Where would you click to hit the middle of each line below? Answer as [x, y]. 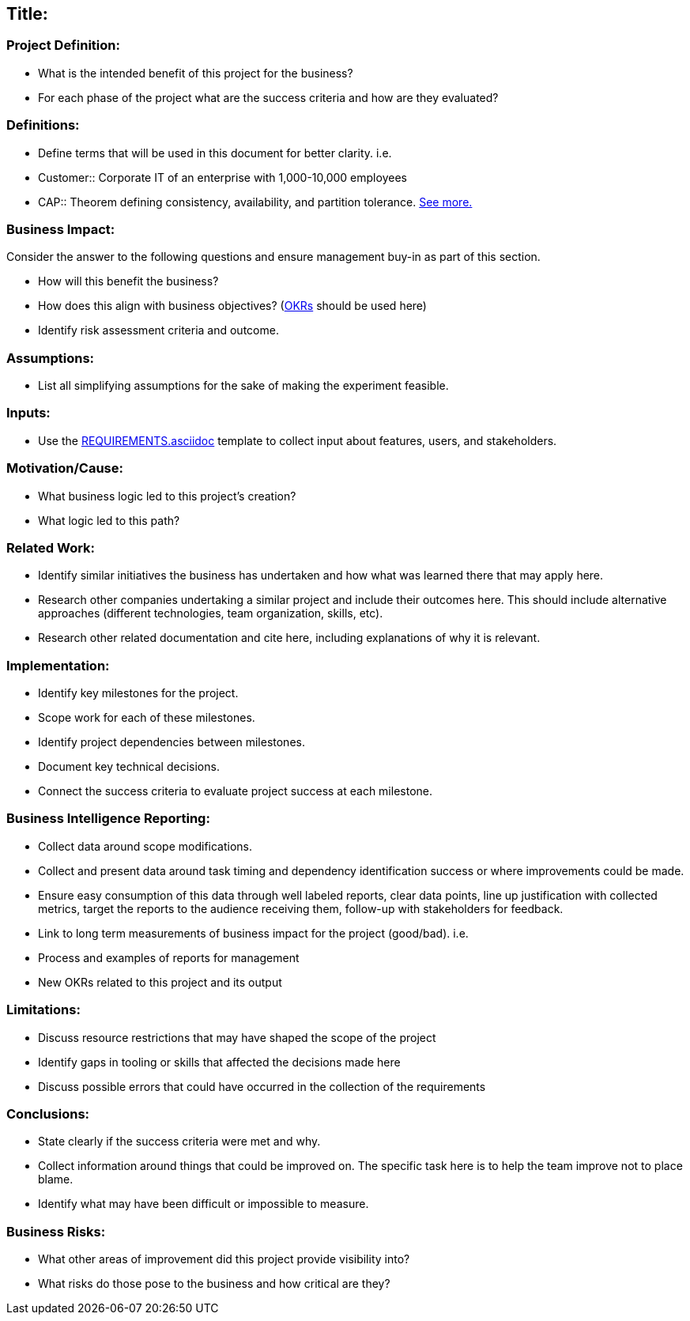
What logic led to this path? [109, 520]
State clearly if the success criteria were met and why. [179, 1142]
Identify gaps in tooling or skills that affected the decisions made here [219, 1062]
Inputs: [28, 413]
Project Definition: [63, 45]
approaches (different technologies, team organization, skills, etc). [211, 613]
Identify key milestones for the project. [138, 693]
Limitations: [43, 1010]
